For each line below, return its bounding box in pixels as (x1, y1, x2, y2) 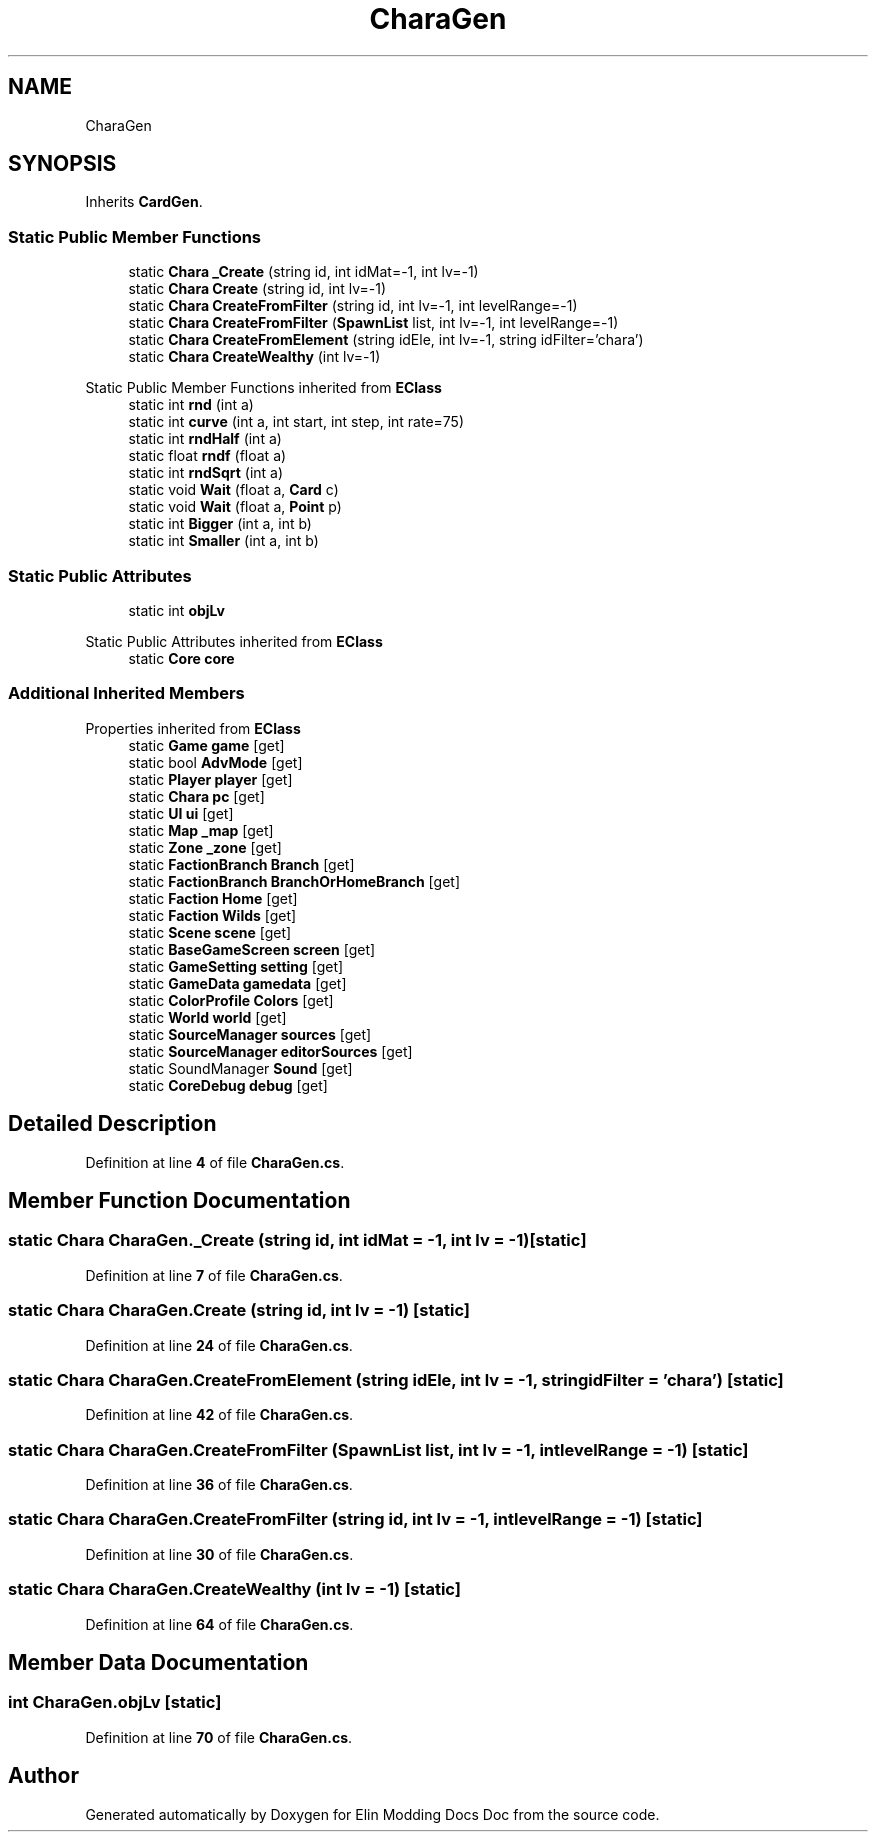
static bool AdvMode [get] (128, 753, 303, 771)
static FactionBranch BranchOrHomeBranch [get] (128, 872, 460, 890)
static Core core (128, 649, 235, 667)
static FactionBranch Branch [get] (128, 855, 355, 873)
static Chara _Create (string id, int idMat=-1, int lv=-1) (128, 263, 479, 281)
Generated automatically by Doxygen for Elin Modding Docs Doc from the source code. (85, 1805, 660, 1823)
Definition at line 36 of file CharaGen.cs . (85, 1476, 353, 1493)
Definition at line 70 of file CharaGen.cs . (85, 1728, 353, 1746)
